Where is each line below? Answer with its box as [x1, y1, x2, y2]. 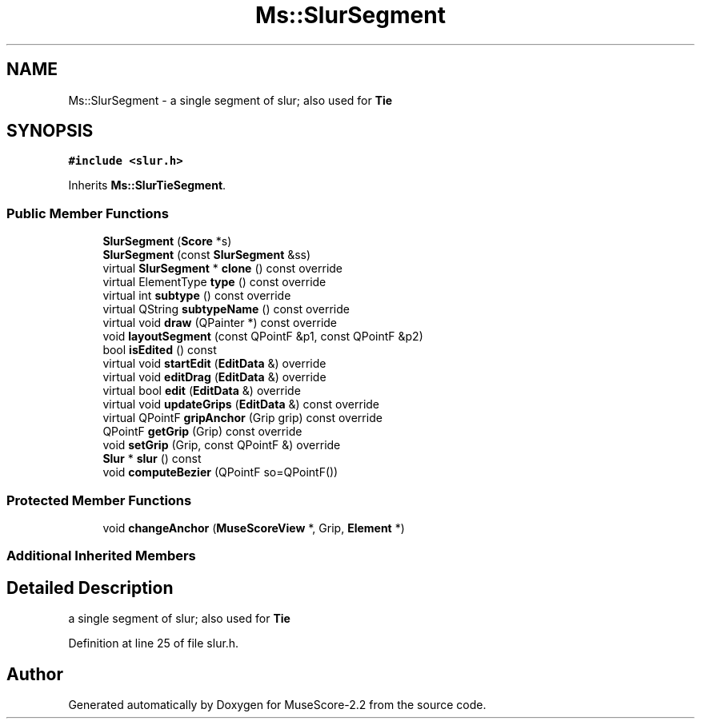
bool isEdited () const [102, 343, 217, 357]
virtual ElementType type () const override [102, 275, 326, 289]
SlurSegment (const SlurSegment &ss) [102, 248, 311, 262]
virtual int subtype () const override [102, 289, 291, 303]
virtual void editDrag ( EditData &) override [102, 370, 326, 384]
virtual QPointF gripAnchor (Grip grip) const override [102, 411, 383, 425]
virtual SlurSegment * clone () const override [102, 261, 343, 276]
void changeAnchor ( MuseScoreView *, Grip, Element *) [102, 520, 405, 535]
